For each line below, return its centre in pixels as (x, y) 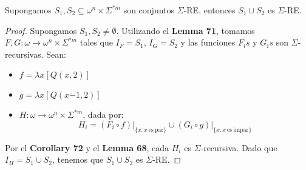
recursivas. (24, 54)
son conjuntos (149, 10)
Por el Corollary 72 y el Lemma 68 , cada (87, 147)
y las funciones (208, 42)
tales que (96, 42)
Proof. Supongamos (41, 30)
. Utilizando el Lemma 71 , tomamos (185, 30)
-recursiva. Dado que (239, 147)
